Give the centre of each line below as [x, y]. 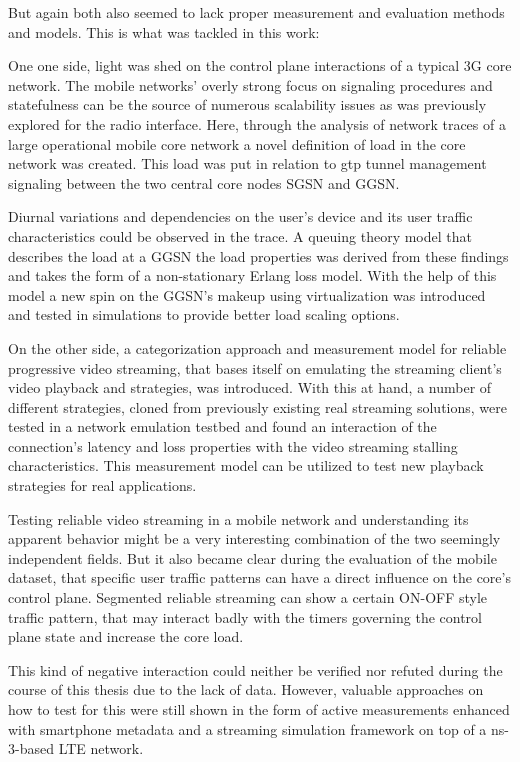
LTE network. [101, 748]
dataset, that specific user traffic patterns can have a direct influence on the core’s [259, 577]
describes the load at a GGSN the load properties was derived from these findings [258, 255]
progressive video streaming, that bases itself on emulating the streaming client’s [255, 367]
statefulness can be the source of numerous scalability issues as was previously [247, 104]
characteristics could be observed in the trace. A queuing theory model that [240, 235]
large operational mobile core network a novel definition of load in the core [237, 143]
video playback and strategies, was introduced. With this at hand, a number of [250, 387]
